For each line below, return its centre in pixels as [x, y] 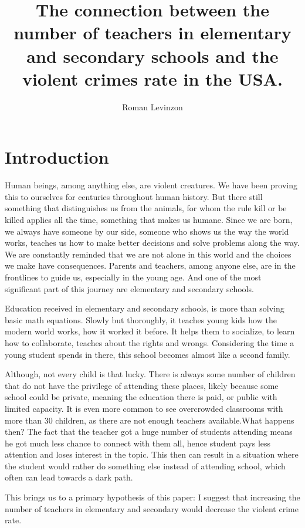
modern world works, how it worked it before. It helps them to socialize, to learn [150, 331]
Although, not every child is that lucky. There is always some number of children [150, 374]
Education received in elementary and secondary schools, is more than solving [145, 308]
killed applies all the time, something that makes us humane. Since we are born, [149, 219]
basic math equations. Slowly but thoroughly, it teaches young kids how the [141, 319]
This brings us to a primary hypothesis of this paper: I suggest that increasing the [152, 497]
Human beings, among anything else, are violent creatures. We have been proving [151, 185]
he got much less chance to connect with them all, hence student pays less [138, 443]
